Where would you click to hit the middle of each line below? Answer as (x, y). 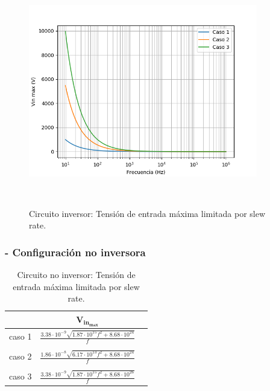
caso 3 (20, 376)
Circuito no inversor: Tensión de (76, 274)
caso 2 (20, 356)
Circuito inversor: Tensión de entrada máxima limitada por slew (147, 213)
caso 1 (20, 336)
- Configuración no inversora (75, 252)
